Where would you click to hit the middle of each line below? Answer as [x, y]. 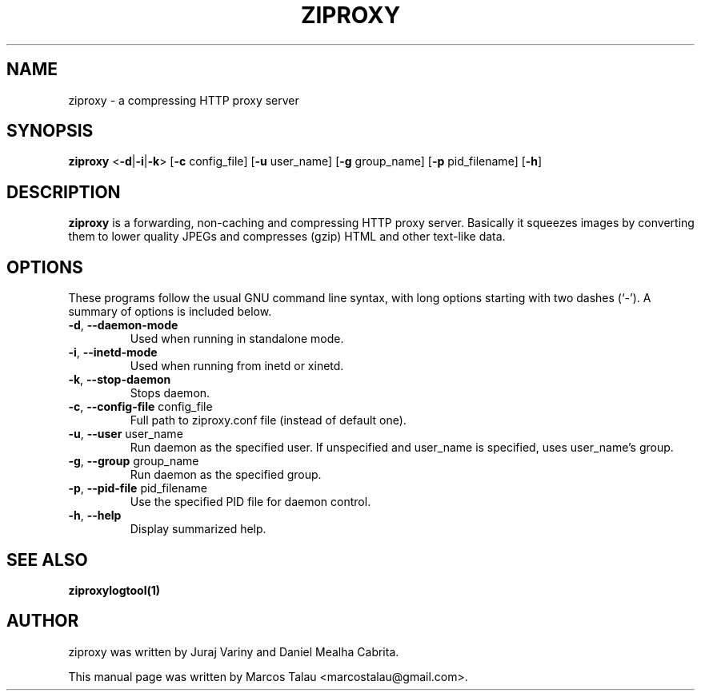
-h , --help [95, 516]
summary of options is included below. [170, 312]
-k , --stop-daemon [120, 380]
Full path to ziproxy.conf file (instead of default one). [268, 420]
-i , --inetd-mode [113, 352]
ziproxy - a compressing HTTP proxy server [184, 100]
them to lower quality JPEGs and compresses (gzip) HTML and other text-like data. [287, 237]
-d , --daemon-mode [123, 325]
